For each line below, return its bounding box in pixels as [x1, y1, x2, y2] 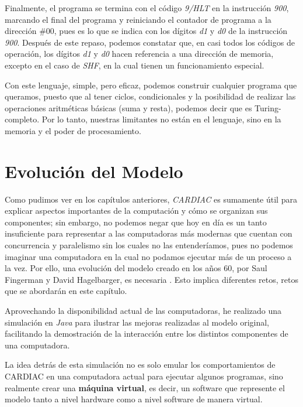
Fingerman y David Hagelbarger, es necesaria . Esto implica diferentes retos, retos [5, 273, 298, 285]
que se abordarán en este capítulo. [5, 285, 127, 297]
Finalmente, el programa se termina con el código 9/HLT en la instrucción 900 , [5, 2, 289, 13]
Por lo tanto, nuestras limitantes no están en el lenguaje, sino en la [41, 113, 281, 125]
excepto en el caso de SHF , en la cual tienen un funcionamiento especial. [5, 59, 264, 71]
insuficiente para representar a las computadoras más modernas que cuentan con [5, 227, 292, 240]
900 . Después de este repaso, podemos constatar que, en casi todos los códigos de [5, 36, 295, 48]
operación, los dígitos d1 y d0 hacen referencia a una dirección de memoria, [5, 47, 274, 60]
